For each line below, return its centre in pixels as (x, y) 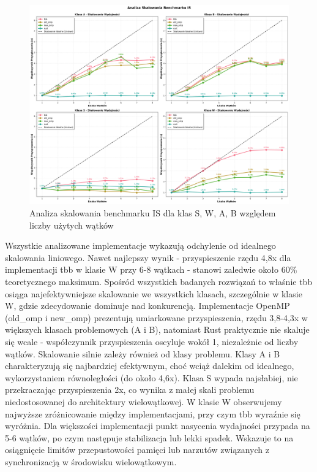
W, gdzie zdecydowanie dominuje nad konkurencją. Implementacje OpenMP (147, 306)
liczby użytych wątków (72, 225)
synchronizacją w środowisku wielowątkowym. (91, 461)
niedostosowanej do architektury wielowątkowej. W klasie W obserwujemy (144, 401)
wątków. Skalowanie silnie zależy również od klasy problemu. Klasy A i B (143, 353)
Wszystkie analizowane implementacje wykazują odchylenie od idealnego (140, 246)
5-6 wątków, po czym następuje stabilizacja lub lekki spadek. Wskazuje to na (149, 437)
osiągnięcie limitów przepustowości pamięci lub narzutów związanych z (137, 450)
